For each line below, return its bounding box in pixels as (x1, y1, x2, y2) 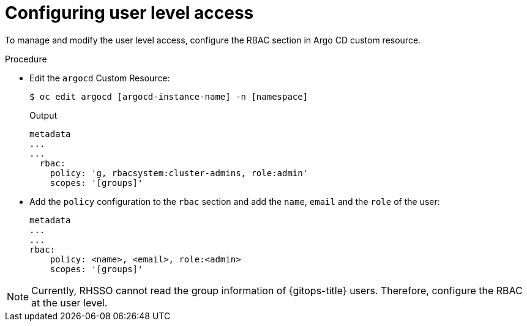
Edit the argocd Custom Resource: (29, 72, 170, 83)
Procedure (5, 53, 47, 64)
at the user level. (31, 296, 108, 309)
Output (29, 109, 57, 120)
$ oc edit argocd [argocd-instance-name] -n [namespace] (29, 91, 308, 102)
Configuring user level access (5, 2, 254, 23)
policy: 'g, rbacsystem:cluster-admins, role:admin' (50, 168, 308, 178)
